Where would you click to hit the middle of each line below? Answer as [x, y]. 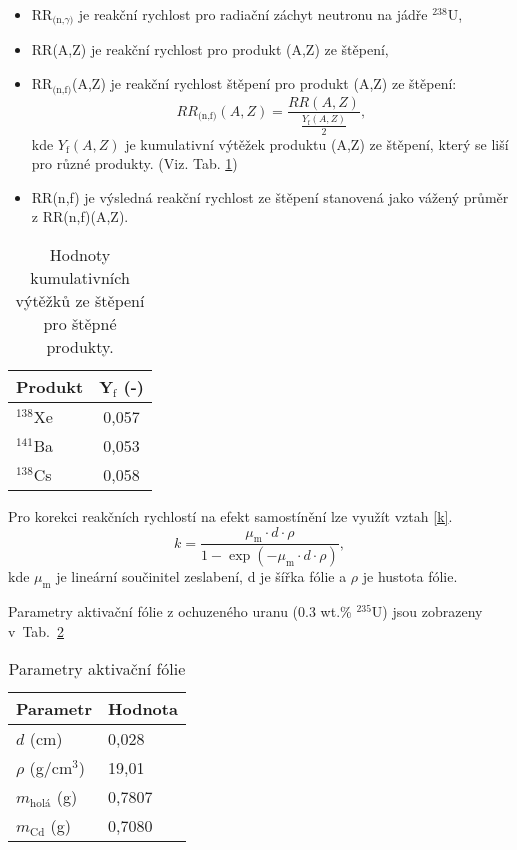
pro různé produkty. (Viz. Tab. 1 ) [134, 163]
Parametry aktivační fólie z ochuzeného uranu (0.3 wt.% [180, 610]
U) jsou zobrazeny [427, 610]
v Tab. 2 [36, 630]
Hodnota [143, 709]
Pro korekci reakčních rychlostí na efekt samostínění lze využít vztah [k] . [230, 515]
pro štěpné [80, 323]
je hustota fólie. [410, 576]
